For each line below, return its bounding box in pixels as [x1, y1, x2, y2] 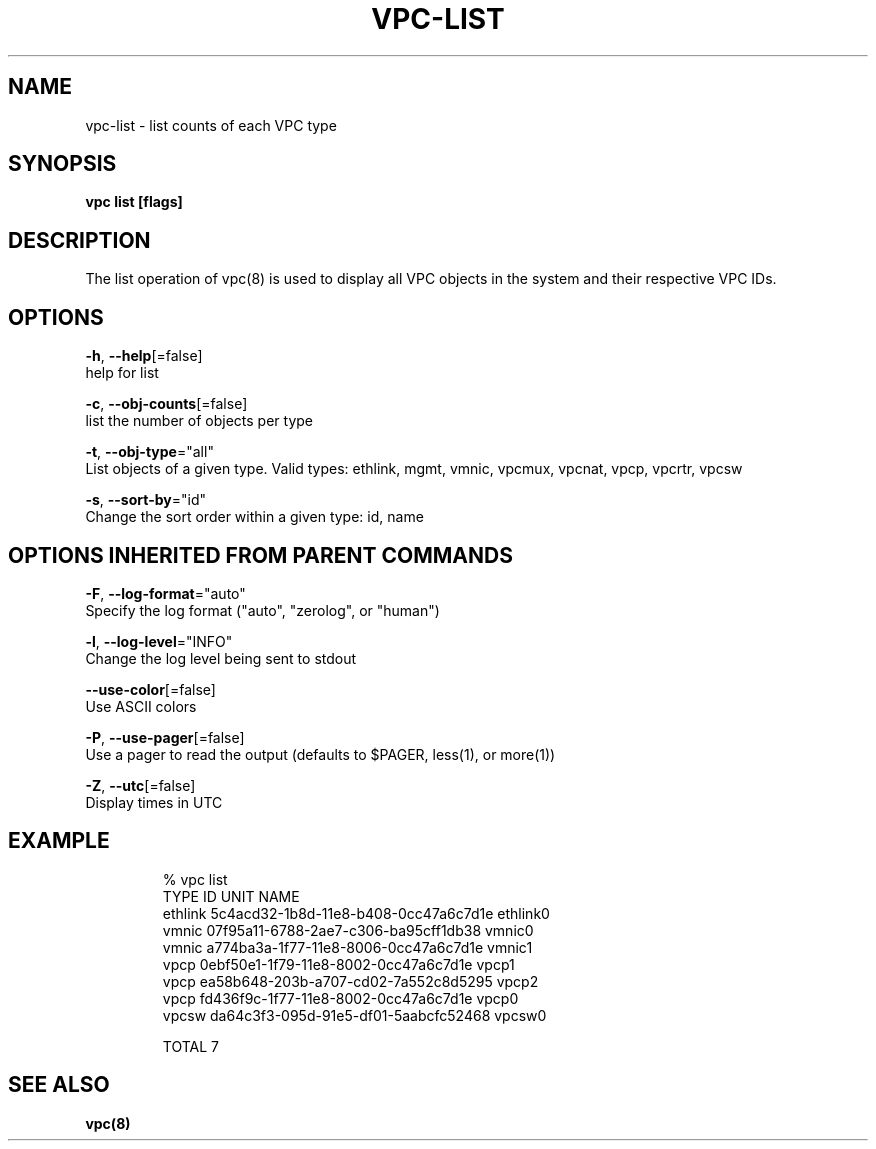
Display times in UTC [85, 793, 223, 811]
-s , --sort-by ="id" [85, 491, 206, 509]
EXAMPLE [8, 828, 110, 854]
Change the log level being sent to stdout [85, 649, 357, 667]
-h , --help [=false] [85, 347, 203, 365]
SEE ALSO [8, 1072, 110, 1098]
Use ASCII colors [85, 697, 197, 715]
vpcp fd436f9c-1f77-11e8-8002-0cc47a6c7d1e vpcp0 [162, 989, 519, 1007]
